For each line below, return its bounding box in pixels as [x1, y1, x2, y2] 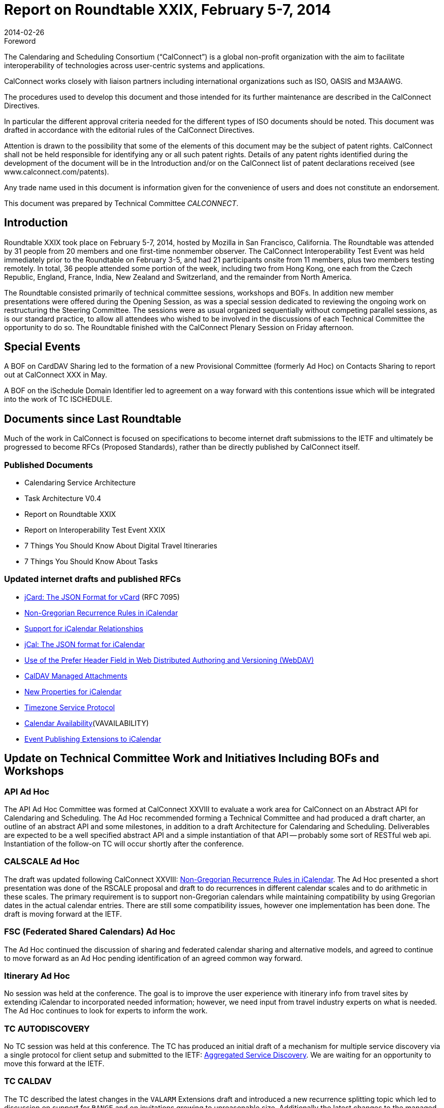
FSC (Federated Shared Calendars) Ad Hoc [4, 926, 176, 937]
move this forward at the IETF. [4, 1059, 105, 1068]
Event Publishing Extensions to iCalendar [24, 734, 162, 743]
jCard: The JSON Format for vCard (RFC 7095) [24, 592, 180, 601]
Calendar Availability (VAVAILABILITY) [24, 718, 149, 727]
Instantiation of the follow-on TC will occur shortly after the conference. [4, 839, 244, 848]
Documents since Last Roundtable [4, 412, 181, 425]
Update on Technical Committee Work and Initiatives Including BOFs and [4, 752, 379, 765]
